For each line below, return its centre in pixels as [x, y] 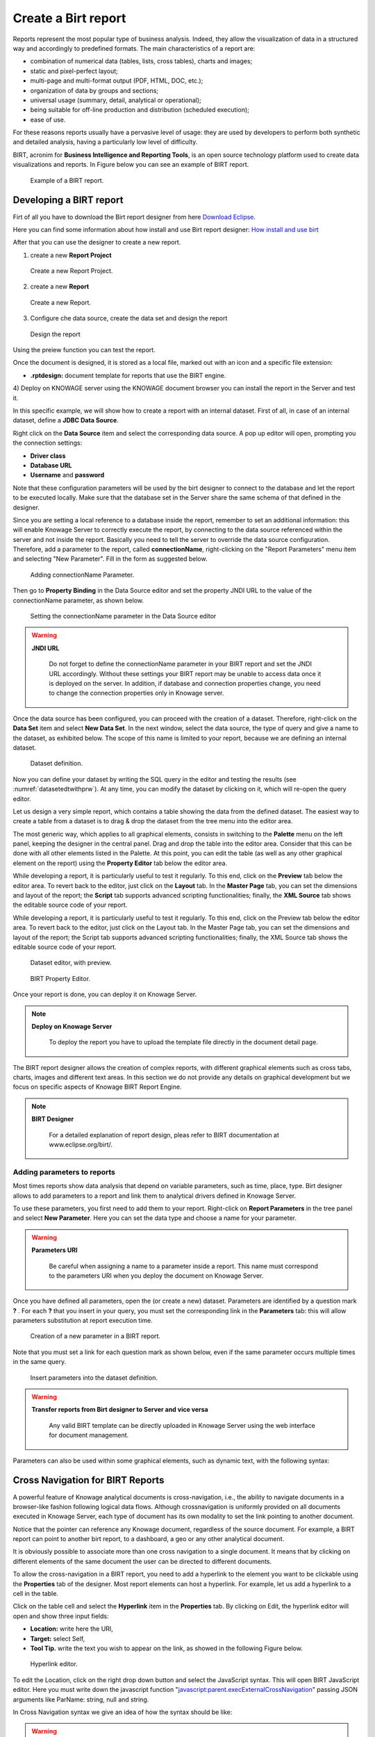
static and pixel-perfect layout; [74, 71]
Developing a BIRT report [68, 200]
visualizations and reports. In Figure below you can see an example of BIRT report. [131, 165]
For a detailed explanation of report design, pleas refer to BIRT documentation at [164, 1135]
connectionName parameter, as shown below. [78, 600]
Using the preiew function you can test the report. [84, 350]
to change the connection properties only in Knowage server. [136, 693]
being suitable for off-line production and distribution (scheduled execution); [140, 110]
